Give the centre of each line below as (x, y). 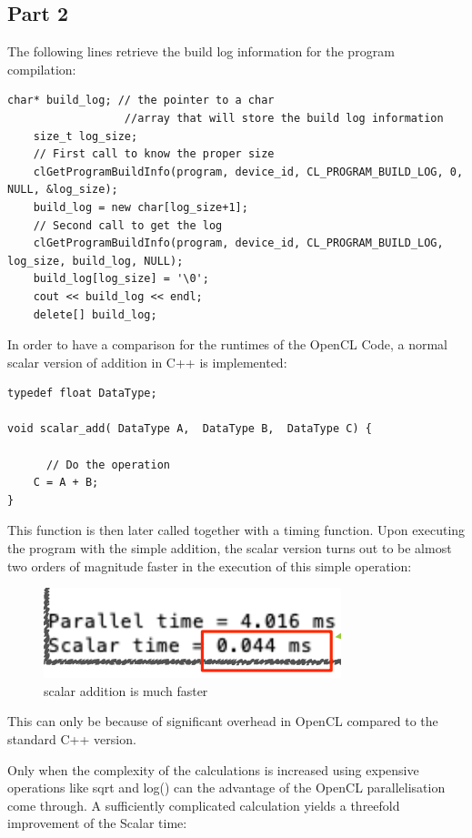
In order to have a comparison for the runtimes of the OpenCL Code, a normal (227, 344)
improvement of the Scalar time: (97, 823)
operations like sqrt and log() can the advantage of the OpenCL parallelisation (226, 788)
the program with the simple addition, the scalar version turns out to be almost (230, 548)
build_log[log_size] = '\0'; (121, 279)
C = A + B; (66, 483)
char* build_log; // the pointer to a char (141, 101)
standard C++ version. (72, 739)
